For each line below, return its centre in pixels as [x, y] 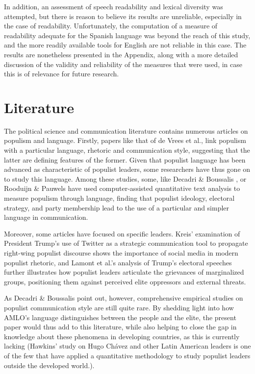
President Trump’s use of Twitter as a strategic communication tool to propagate [126, 243]
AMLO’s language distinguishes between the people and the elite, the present [120, 317]
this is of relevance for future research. [62, 74]
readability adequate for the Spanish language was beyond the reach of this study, [127, 35]
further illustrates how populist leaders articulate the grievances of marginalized [124, 272]
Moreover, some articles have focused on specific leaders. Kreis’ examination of [122, 233]
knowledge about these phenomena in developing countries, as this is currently [122, 336]
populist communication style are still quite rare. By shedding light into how [119, 307]
